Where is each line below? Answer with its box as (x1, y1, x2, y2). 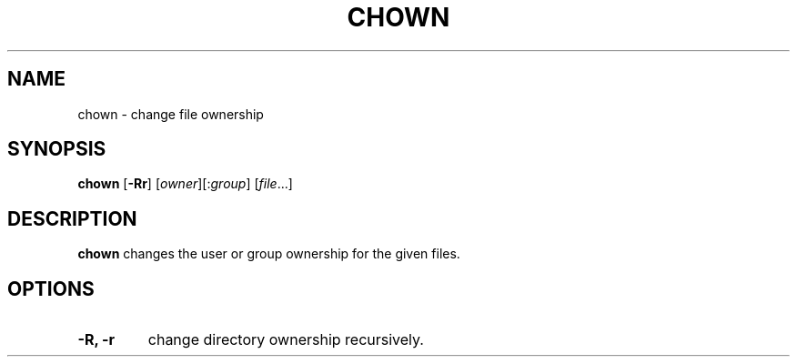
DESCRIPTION (7, 207, 137, 230)
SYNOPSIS (7, 137, 106, 161)
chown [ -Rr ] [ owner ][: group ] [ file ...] (77, 176, 293, 192)
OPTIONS (7, 277, 95, 300)
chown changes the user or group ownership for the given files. (77, 246, 460, 262)
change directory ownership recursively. (147, 330, 424, 349)
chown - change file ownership (77, 106, 264, 122)
